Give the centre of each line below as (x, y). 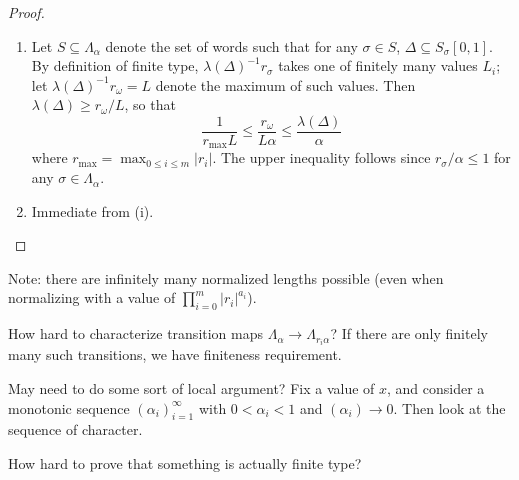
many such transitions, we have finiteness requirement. (175, 354)
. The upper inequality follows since (321, 157)
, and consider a (436, 387)
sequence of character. (75, 429)
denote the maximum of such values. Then (285, 84)
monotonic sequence (69, 407)
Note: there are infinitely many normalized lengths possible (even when (226, 277)
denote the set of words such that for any (231, 45)
